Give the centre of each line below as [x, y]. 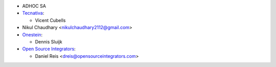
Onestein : [32, 35]
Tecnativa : [33, 13]
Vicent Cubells [50, 20]
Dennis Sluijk [49, 41]
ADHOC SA [34, 6]
